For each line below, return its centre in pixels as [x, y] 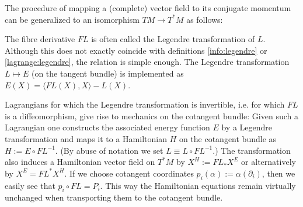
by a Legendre [247, 127]
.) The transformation [252, 150]
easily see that [30, 185]
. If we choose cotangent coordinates [129, 173]
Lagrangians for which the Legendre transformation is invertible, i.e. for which [145, 104]
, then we [278, 173]
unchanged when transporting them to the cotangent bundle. [114, 197]
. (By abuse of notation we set [109, 150]
